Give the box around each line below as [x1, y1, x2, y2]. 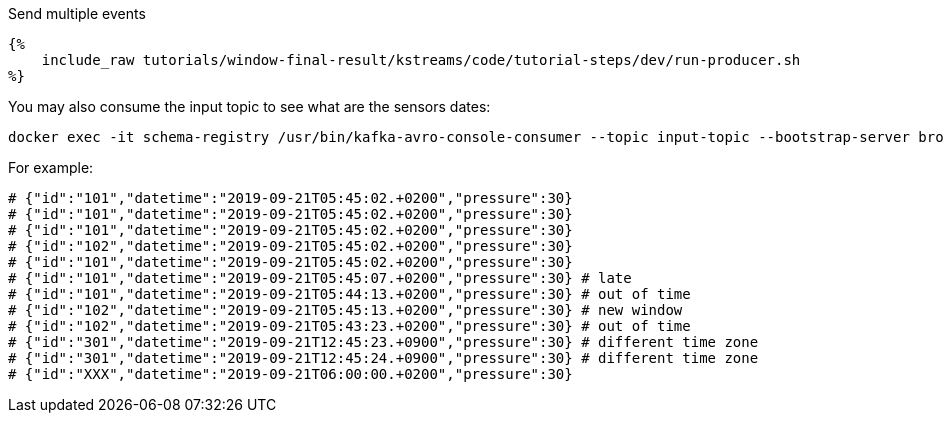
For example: [8, 159, 94, 176]
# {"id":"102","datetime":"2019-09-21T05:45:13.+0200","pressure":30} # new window [8, 302, 683, 318]
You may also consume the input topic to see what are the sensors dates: [8, 98, 491, 115]
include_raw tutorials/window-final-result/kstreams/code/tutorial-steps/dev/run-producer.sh [41, 52, 801, 68]
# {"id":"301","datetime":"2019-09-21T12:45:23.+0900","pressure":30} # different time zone [8, 334, 759, 350]
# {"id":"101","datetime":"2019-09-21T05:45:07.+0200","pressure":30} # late [8, 270, 632, 286]
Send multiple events [8, 5, 146, 22]
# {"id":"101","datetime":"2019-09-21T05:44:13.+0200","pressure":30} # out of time [8, 286, 691, 302]
